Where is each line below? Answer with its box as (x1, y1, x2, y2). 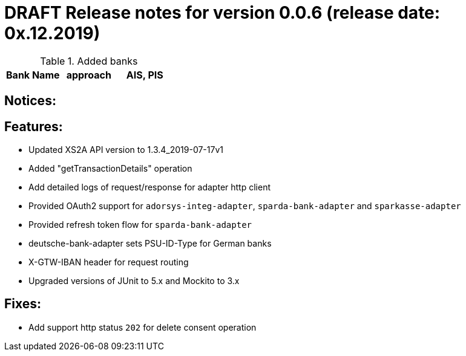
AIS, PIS (126, 68, 163, 81)
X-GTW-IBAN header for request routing (28, 257, 189, 268)
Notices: (4, 93, 56, 109)
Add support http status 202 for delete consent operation (28, 322, 257, 332)
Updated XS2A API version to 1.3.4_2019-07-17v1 (28, 144, 223, 155)
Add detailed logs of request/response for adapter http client (28, 182, 271, 193)
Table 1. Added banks (40, 54, 138, 67)
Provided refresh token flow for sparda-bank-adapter (28, 219, 252, 230)
